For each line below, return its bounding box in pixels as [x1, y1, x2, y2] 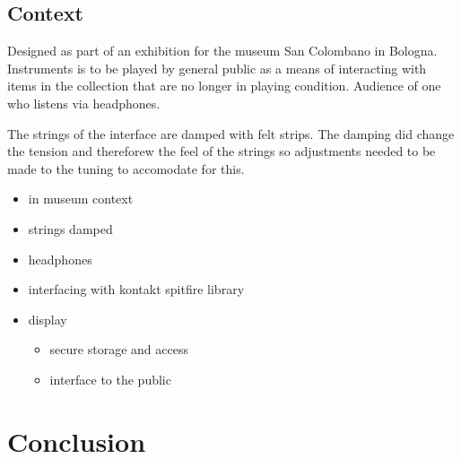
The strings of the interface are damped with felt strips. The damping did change [7, 124, 455, 143]
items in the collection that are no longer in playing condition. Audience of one [7, 76, 441, 95]
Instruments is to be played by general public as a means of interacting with [7, 58, 427, 77]
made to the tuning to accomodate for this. [7, 159, 245, 178]
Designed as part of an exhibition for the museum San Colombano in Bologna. [7, 41, 438, 60]
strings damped [28, 219, 113, 238]
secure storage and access [49, 340, 188, 359]
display [28, 309, 67, 328]
